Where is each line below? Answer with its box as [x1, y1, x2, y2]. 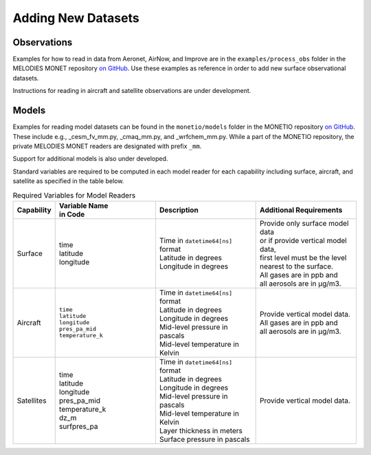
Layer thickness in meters [159, 425, 243, 435]
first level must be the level [260, 253, 347, 262]
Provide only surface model [260, 218, 349, 228]
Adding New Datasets [12, 10, 140, 25]
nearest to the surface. [260, 262, 333, 271]
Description [159, 205, 199, 215]
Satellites [16, 396, 47, 405]
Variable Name [58, 200, 109, 210]
